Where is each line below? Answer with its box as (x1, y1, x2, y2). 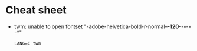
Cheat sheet (5, 4, 67, 17)
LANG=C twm (14, 40, 41, 46)
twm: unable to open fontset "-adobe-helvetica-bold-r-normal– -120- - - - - (14, 23, 191, 30)
